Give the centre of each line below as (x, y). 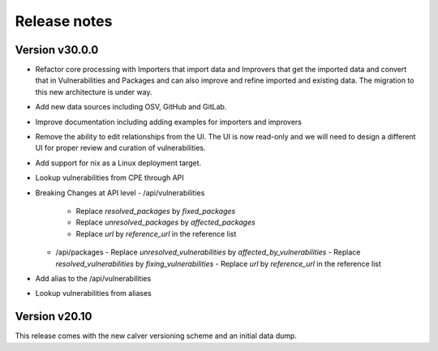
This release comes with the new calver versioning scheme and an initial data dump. (156, 336)
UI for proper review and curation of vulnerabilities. (120, 148)
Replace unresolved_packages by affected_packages (165, 222)
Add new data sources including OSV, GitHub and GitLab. (131, 107)
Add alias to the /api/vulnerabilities (93, 278)
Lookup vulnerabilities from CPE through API (109, 178)
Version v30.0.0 (57, 50)
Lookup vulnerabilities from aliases (93, 293)
